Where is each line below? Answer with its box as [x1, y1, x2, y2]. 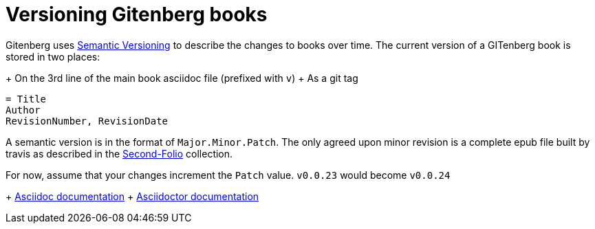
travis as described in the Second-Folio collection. [6, 147, 233, 160]
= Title [6, 93, 47, 105]
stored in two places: [6, 50, 100, 63]
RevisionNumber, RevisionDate [6, 115, 169, 127]
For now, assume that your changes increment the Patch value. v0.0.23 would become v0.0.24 [6, 168, 451, 181]
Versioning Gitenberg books [6, 3, 268, 26]
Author [6, 104, 41, 116]
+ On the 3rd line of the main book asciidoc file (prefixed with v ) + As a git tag [6, 72, 358, 84]
